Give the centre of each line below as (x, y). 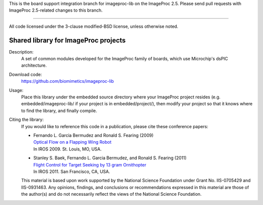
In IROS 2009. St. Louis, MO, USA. (67, 149)
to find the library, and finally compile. (59, 111)
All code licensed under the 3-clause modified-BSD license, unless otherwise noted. (94, 26)
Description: (21, 52)
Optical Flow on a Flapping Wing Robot (72, 142)
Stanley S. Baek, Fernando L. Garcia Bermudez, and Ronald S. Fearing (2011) (110, 158)
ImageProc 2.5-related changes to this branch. (56, 10)
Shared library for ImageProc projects (67, 40)
